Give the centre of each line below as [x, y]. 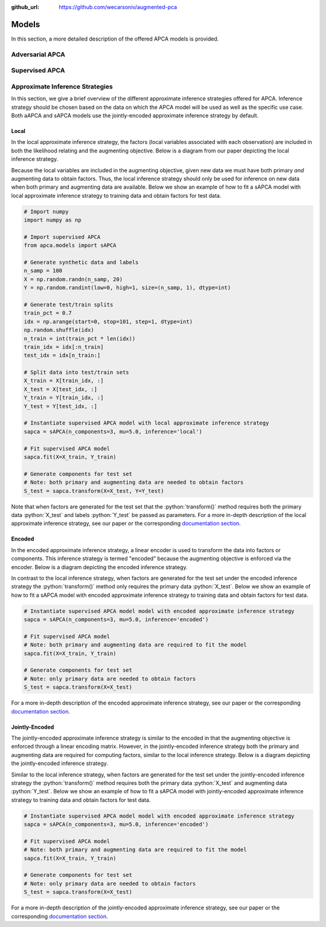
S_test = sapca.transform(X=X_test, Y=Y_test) [94, 491]
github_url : [25, 7]
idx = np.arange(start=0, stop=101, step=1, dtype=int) [108, 321]
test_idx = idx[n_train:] [62, 356]
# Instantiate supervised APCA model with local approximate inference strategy [146, 423]
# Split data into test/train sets [76, 372]
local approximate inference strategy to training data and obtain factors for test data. [116, 195]
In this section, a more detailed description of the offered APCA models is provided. [115, 39]
